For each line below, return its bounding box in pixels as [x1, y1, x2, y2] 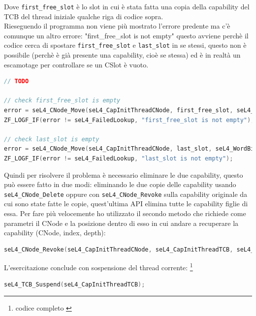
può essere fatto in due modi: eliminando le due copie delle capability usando [4, 179, 236, 190]
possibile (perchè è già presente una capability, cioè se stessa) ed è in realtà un [4, 50, 241, 60]
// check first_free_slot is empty [4, 97, 121, 104]
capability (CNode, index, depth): [4, 227, 106, 238]
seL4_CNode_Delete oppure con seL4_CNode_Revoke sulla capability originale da [4, 189, 248, 199]
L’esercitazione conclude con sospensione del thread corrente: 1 [4, 261, 193, 273]
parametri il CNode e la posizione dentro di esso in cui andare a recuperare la [4, 218, 239, 228]
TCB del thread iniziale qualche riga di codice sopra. [4, 11, 163, 21]
